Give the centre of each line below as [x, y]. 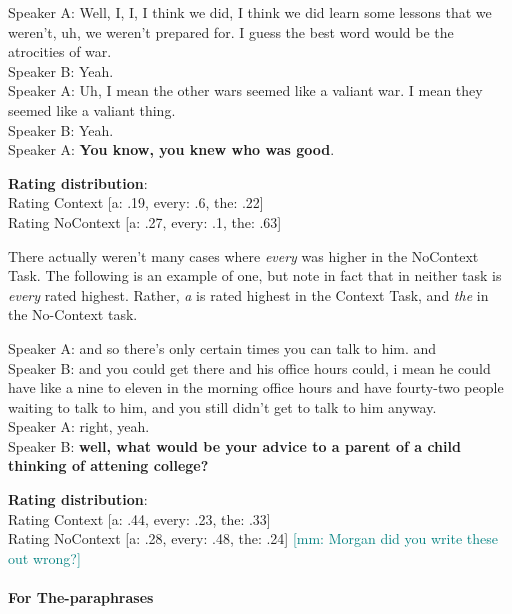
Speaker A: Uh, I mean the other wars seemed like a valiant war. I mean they [245, 90]
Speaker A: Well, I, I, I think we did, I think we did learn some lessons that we [250, 12]
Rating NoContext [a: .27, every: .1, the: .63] [145, 221]
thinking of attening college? [108, 465]
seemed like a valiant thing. [92, 109]
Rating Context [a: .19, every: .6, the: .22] [136, 202]
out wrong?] [44, 557]
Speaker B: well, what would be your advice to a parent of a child [234, 445]
